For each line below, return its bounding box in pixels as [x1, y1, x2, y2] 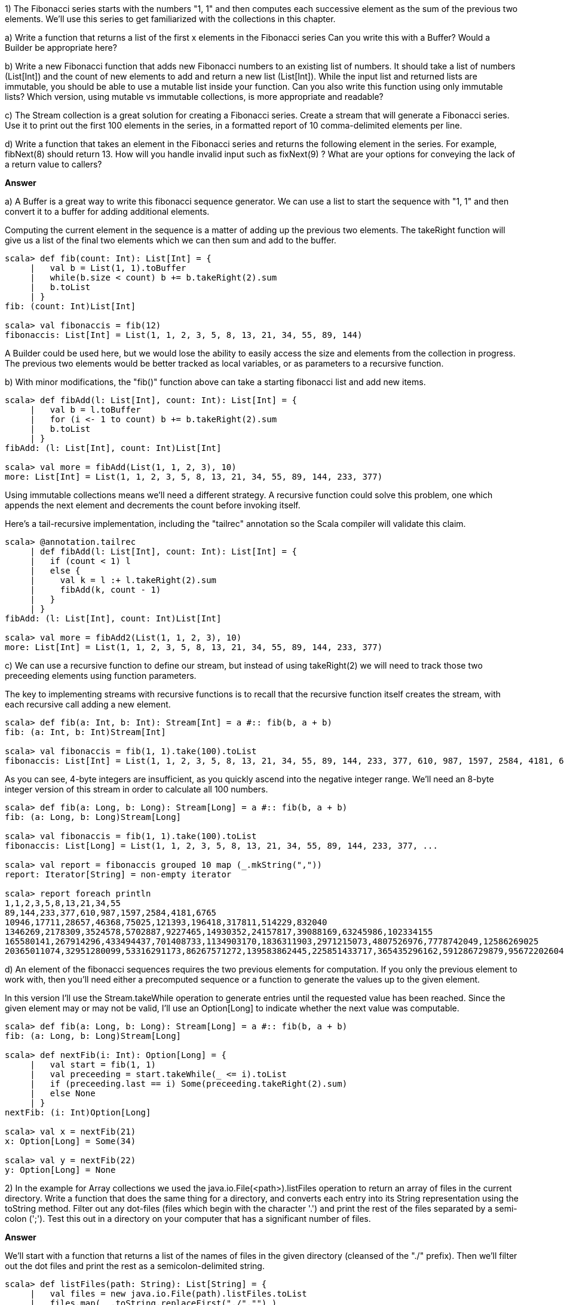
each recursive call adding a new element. [5, 699, 171, 709]
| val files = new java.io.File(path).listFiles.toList [30, 1289, 307, 1298]
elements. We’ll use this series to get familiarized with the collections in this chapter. [5, 14, 336, 24]
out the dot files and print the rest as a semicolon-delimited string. [5, 1261, 265, 1271]
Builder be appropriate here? [5, 42, 117, 53]
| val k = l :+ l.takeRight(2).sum [30, 575, 217, 585]
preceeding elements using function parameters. [5, 670, 197, 681]
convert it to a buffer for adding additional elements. [5, 206, 210, 217]
